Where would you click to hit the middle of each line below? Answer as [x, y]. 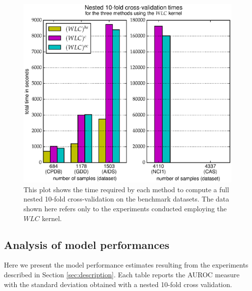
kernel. [52, 218]
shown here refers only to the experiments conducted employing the [125, 208]
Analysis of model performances [87, 244]
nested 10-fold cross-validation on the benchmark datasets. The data [126, 199]
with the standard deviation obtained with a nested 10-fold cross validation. [118, 284]
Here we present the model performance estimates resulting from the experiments [126, 265]
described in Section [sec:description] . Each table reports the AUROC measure [122, 274]
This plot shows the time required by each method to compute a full [126, 189]
